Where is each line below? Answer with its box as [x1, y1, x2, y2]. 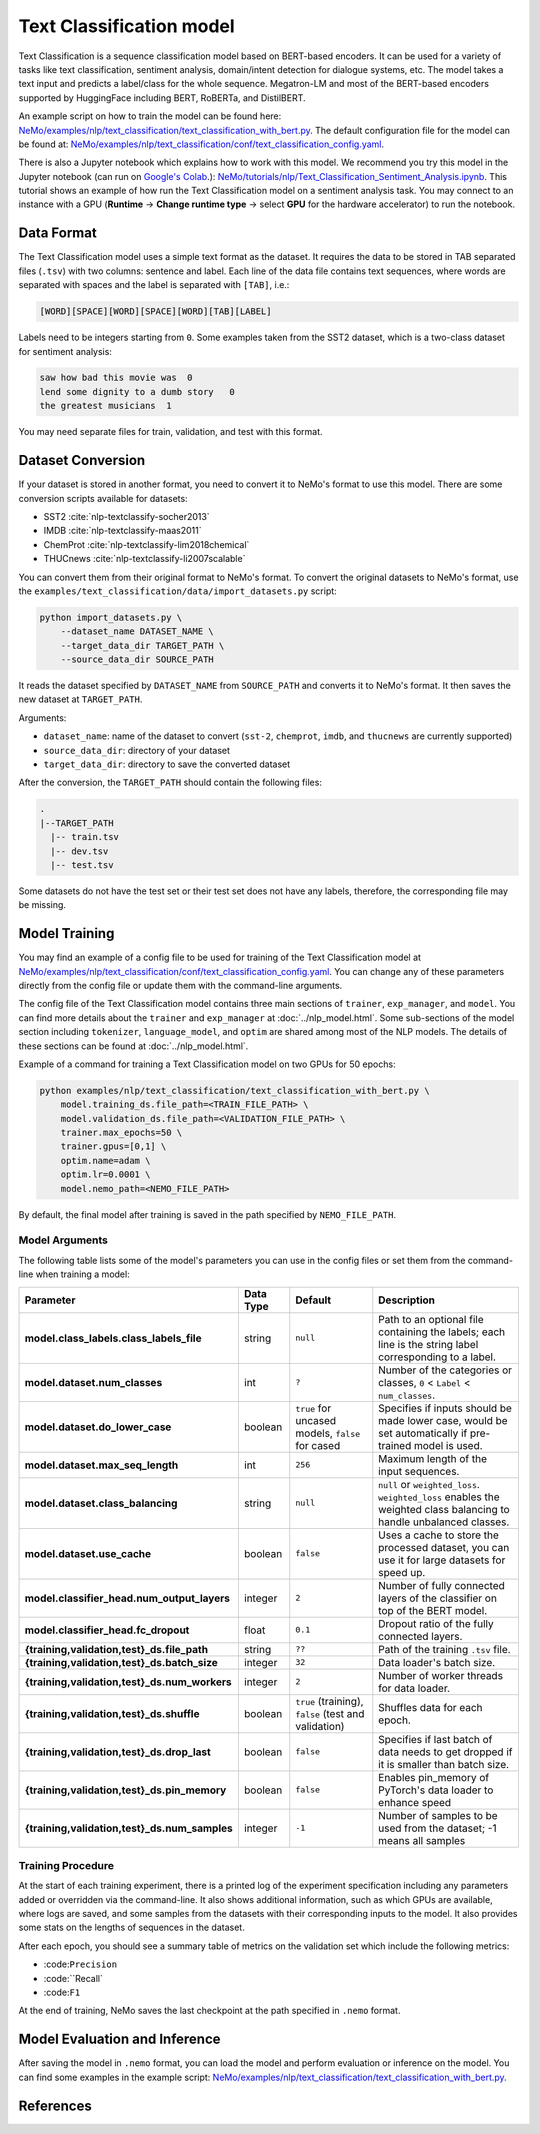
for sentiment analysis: [18, 345, 112, 357]
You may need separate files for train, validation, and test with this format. [18, 426, 324, 438]
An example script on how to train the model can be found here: [18, 110, 282, 122]
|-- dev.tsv [50, 845, 109, 857]
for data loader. [378, 1681, 450, 1695]
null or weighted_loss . [378, 1477, 480, 1491]
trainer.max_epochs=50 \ [60, 1127, 183, 1139]
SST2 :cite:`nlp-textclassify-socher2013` [43, 510, 210, 522]
